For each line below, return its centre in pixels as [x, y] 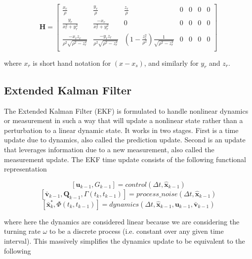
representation [25, 169]
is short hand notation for [72, 63]
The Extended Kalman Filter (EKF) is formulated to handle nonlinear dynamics [126, 110]
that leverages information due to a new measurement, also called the [109, 149]
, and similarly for [171, 63]
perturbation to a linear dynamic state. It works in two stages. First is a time [121, 130]
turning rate [22, 231]
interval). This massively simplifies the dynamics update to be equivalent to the [125, 240]
